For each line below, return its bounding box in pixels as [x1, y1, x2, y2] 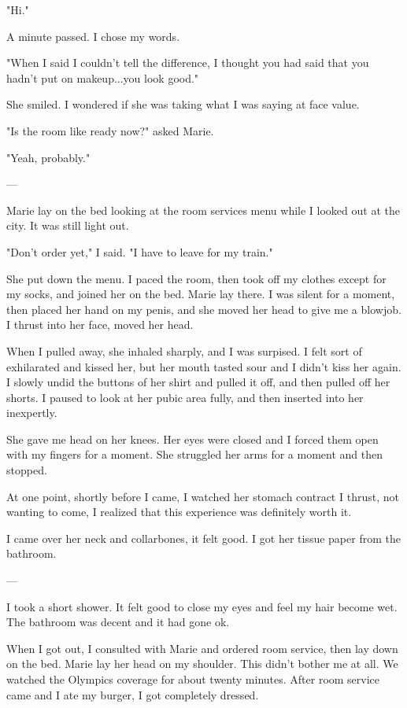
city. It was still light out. [6, 217, 129, 234]
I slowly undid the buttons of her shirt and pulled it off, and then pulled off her [6, 374, 390, 390]
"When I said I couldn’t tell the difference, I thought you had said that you [6, 54, 369, 71]
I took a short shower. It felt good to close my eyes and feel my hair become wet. [6, 598, 398, 614]
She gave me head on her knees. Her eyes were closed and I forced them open [6, 430, 379, 447]
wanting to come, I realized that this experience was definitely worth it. [6, 503, 352, 520]
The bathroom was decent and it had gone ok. [6, 614, 230, 630]
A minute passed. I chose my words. [6, 28, 180, 44]
